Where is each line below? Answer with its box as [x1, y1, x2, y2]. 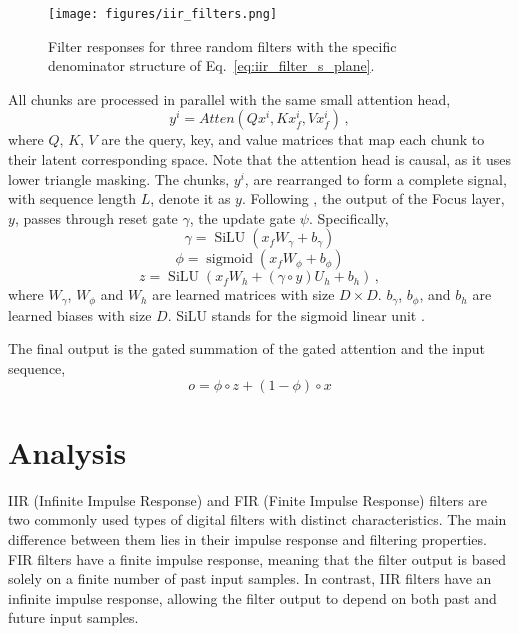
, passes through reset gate [14, 207, 178, 228]
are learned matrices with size [152, 284, 335, 305]
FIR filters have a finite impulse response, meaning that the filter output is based [8, 548, 506, 569]
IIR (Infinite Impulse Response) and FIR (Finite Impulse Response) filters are [8, 489, 487, 510]
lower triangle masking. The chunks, [8, 168, 230, 189]
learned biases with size [8, 304, 152, 325]
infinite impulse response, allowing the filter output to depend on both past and [8, 587, 497, 608]
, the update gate [189, 207, 296, 228]
